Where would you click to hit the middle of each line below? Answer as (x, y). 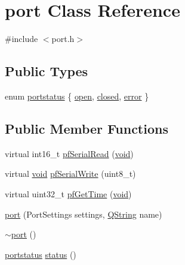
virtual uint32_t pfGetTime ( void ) (68, 193)
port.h (63, 39)
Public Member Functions (87, 128)
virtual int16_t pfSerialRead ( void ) (69, 153)
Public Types (47, 71)
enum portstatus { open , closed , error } (77, 96)
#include (21, 39)
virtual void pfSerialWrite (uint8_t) (70, 174)
